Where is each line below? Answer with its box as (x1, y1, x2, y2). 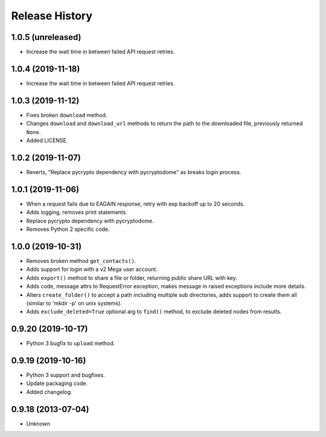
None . (26, 128, 41, 135)
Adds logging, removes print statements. (26, 209, 128, 216)
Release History (11, 9, 93, 22)
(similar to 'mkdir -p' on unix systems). (26, 299, 122, 306)
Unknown (26, 420, 51, 427)
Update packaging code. (26, 380, 88, 387)
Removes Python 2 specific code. (26, 225, 110, 233)
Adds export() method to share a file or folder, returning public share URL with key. (26, 274, 238, 281)
